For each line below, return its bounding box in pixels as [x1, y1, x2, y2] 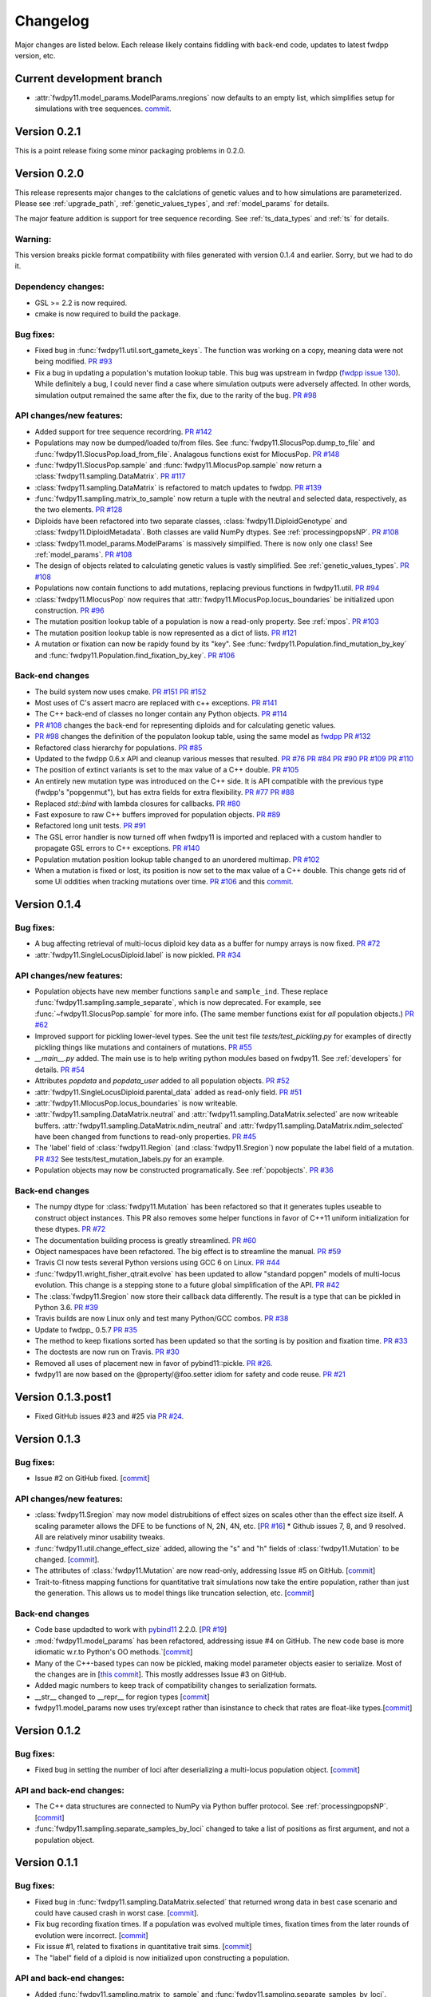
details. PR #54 [34, 1065, 85, 1074]
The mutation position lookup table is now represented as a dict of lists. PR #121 [34, 628, 297, 637]
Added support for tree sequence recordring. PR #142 [34, 427, 212, 436]
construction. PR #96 [34, 605, 105, 615]
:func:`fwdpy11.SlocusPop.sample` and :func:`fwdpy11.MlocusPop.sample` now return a [34, 460, 322, 470]
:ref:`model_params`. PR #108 [34, 550, 132, 559]
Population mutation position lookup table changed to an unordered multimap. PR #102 [34, 855, 320, 864]
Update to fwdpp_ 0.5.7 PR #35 [34, 1324, 138, 1334]
